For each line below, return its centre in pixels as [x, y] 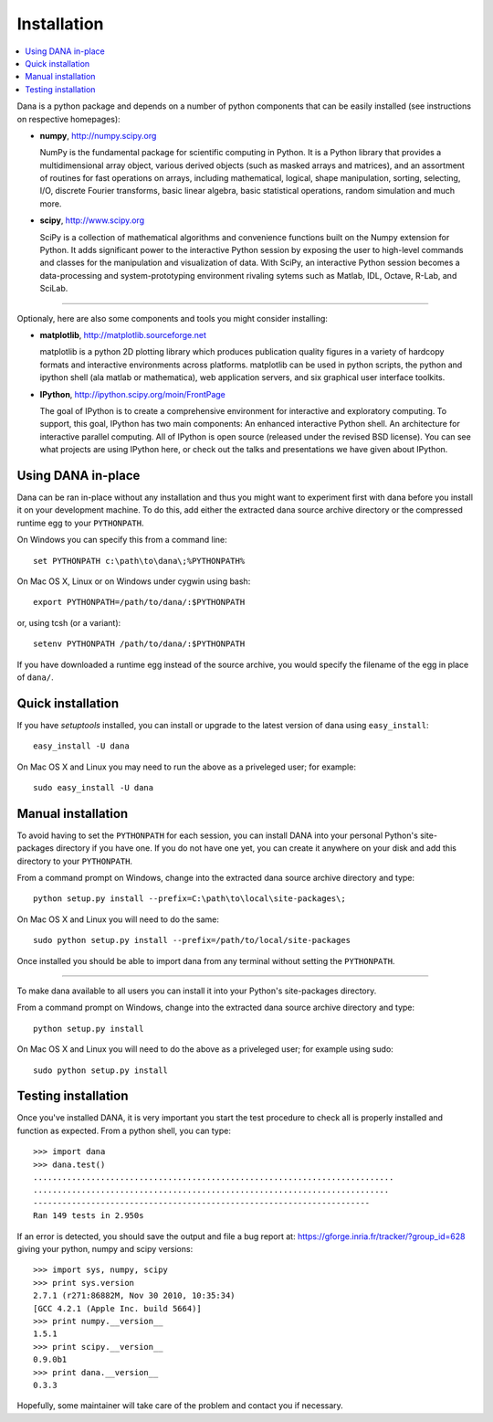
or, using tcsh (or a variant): [69, 622]
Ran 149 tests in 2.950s [89, 1216]
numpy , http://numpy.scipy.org [98, 135]
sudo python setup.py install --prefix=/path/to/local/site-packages [192, 940]
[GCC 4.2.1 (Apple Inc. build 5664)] [118, 1308]
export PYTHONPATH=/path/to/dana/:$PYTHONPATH [139, 602]
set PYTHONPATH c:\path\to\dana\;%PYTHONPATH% [139, 561]
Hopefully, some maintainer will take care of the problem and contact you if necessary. [180, 1406]
